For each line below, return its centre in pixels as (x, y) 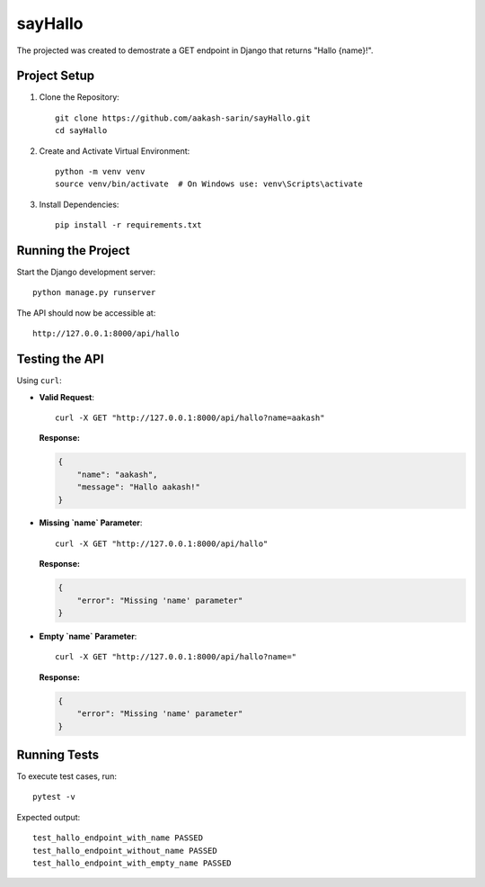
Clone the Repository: (79, 97)
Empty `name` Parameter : (88, 636)
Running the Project (73, 251)
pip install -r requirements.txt (128, 225)
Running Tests (57, 754)
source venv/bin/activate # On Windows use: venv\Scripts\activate (209, 184)
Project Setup (56, 76)
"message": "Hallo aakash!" (139, 487)
